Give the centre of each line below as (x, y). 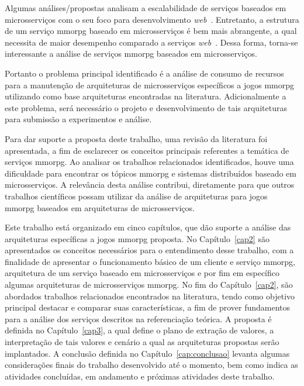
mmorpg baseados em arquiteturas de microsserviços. (100, 207)
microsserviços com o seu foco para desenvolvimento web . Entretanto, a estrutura (152, 19)
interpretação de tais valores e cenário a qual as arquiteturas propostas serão (142, 342)
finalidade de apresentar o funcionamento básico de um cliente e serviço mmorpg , (150, 261)
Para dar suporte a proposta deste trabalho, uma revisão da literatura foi (136, 138)
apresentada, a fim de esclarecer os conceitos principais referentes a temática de (147, 150)
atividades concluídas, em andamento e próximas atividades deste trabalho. (140, 376)
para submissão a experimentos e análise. (78, 119)
